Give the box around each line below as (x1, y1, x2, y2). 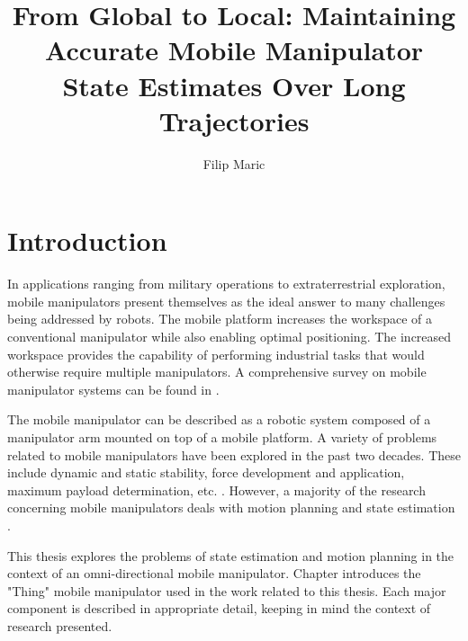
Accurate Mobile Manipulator (44, 31, 424, 68)
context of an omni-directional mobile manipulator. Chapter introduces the (7, 564, 421, 583)
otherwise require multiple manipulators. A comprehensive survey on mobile (7, 362, 427, 381)
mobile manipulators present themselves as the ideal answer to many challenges (7, 291, 445, 310)
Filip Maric (202, 154, 265, 173)
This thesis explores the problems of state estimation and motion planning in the (7, 546, 454, 565)
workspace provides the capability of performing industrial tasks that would (7, 344, 425, 363)
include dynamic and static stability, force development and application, (7, 463, 405, 482)
